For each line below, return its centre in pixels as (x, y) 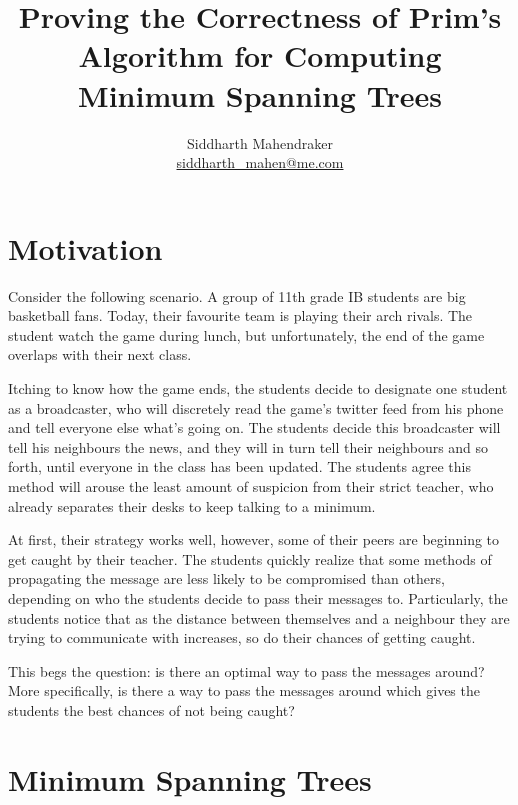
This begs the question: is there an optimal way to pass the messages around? (246, 670)
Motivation (85, 247)
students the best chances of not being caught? (151, 709)
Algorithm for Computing (260, 55)
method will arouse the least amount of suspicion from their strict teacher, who (251, 485)
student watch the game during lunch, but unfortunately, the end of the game (246, 334)
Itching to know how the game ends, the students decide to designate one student (258, 388)
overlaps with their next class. (100, 354)
